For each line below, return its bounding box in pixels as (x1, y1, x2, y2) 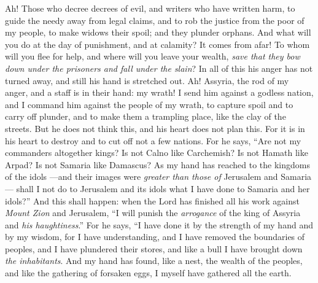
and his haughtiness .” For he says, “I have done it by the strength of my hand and (5, 218, 313, 231)
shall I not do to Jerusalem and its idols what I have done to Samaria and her (16, 182, 310, 195)
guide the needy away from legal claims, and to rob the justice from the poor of (5, 14, 304, 26)
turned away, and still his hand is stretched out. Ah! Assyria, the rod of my (5, 74, 289, 87)
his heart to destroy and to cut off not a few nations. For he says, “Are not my (5, 134, 301, 147)
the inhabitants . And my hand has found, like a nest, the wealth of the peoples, (5, 254, 303, 267)
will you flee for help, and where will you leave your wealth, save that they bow (5, 50, 300, 63)
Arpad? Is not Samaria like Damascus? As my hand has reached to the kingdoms (5, 158, 310, 171)
